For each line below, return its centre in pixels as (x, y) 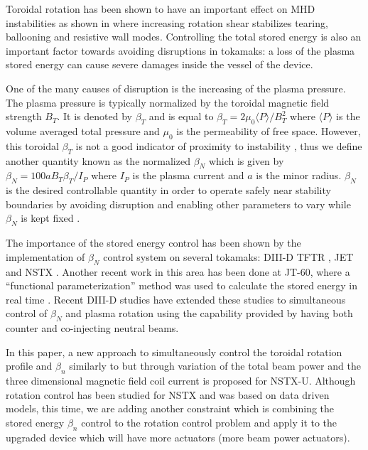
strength (24, 116)
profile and (29, 366)
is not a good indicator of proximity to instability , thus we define (219, 145)
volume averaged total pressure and (83, 130)
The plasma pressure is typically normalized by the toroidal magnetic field (168, 102)
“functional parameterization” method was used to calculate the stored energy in (182, 285)
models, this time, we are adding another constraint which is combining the (170, 408)
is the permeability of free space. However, (269, 130)
